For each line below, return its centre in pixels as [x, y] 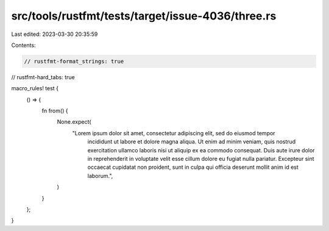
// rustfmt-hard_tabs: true [43, 77]
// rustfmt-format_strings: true [74, 61]
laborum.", [100, 176]
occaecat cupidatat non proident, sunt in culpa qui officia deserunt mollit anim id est [193, 167]
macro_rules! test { [35, 88]
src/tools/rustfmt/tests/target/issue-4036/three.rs [144, 16]
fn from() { [55, 111]
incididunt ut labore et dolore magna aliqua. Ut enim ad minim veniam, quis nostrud [192, 142]
